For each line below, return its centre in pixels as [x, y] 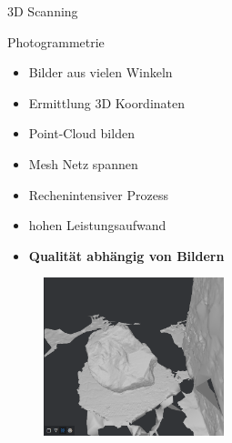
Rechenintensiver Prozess [98, 194]
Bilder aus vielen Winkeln [101, 72]
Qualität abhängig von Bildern [126, 255]
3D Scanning [43, 11]
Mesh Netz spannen [83, 163]
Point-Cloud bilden [81, 133]
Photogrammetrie [56, 41]
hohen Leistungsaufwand [97, 225]
